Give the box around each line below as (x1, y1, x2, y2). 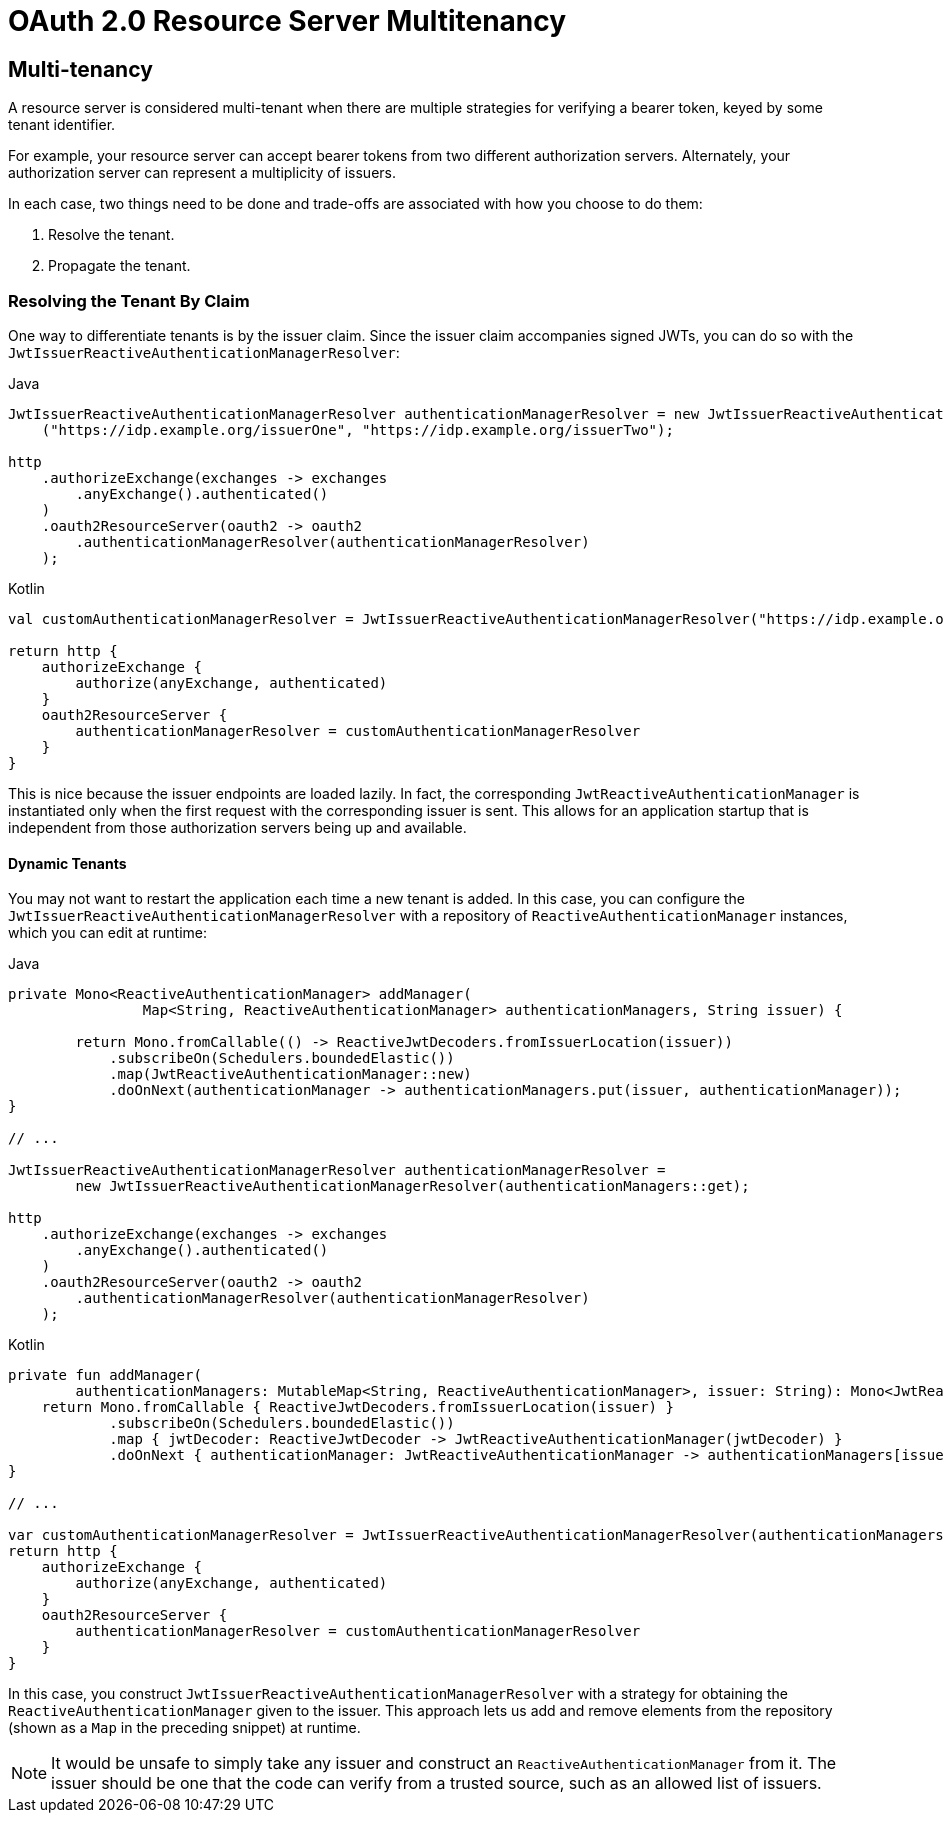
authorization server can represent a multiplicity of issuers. (8, 164, 397, 182)
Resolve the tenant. (48, 226, 175, 244)
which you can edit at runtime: (8, 924, 208, 942)
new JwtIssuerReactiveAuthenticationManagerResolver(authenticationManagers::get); (75, 1178, 750, 1195)
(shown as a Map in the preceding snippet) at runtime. (8, 1719, 361, 1737)
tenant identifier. (8, 116, 116, 134)
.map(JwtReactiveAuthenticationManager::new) (109, 1066, 472, 1083)
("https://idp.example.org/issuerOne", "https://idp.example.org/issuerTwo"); (41, 421, 674, 438)
